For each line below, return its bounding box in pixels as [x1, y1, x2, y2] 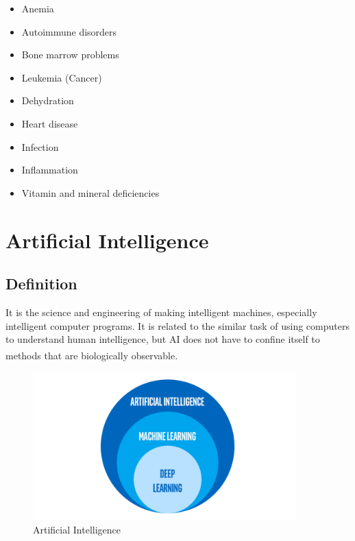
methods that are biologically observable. [5, 348, 178, 362]
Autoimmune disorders [21, 24, 117, 38]
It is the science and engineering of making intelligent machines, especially [5, 304, 317, 319]
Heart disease [21, 116, 78, 130]
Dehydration [21, 93, 74, 108]
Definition [5, 273, 77, 294]
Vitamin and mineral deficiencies [21, 185, 160, 200]
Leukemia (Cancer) [21, 70, 102, 84]
